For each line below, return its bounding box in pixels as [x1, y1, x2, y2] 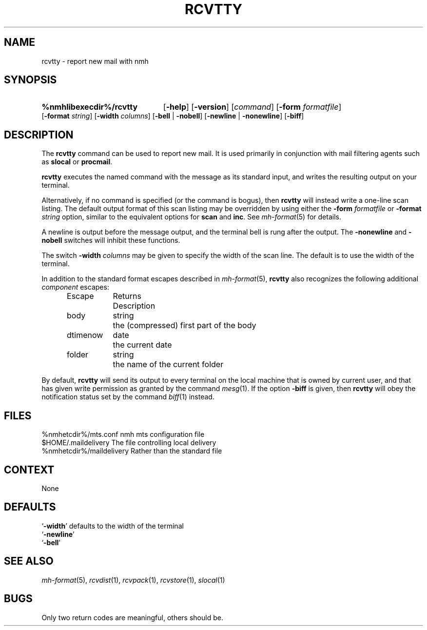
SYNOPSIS [4, 74, 57, 86]
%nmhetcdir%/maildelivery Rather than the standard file [41, 447, 222, 455]
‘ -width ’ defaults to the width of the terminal [41, 521, 184, 530]
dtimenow [67, 330, 103, 340]
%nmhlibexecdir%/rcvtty [41, 102, 138, 112]
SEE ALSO [4, 555, 54, 568]
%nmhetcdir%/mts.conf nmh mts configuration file [41, 430, 205, 439]
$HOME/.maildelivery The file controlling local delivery [41, 438, 216, 447]
